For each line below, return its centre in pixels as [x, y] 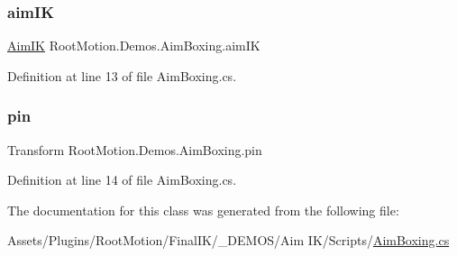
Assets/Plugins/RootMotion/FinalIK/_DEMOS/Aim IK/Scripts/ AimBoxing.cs [228, 240]
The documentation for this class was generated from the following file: [203, 210]
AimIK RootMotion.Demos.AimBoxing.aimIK [134, 46]
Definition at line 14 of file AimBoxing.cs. [122, 180]
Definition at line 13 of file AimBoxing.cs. [122, 75]
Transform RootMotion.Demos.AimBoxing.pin [135, 149]
